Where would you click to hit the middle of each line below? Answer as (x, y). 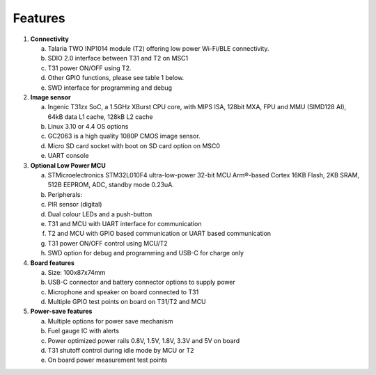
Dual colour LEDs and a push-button (100, 214)
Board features (52, 263)
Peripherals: (65, 194)
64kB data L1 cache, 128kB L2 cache (100, 117)
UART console (68, 156)
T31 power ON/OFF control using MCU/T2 (108, 243)
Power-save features (61, 311)
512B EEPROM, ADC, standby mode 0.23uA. (111, 185)
